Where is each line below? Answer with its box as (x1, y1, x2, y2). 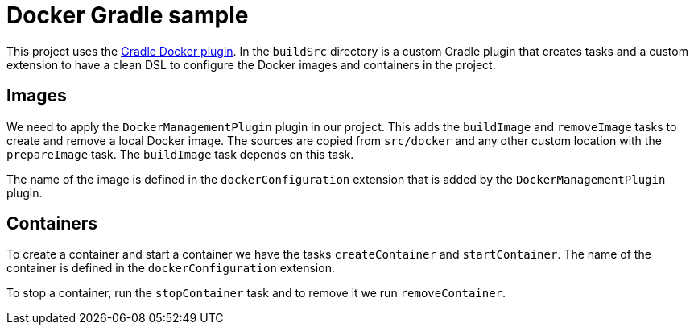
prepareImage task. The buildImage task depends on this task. (6, 147, 354, 161)
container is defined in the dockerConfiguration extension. (6, 261, 335, 275)
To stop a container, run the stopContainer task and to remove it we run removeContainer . (6, 286, 506, 300)
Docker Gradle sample (6, 2, 249, 29)
